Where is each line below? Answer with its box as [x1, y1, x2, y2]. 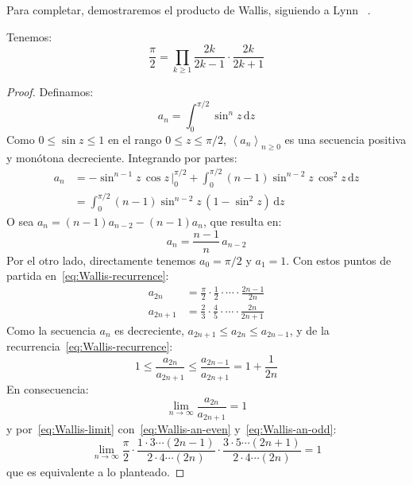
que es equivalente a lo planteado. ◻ [6, 463, 185, 479]
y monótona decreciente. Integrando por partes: [6, 149, 237, 165]
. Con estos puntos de [286, 251, 392, 268]
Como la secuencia [6, 321, 96, 338]
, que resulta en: [203, 212, 282, 229]
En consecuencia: [6, 381, 89, 398]
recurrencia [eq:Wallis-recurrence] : [6, 337, 173, 354]
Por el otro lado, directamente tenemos [6, 251, 196, 268]
